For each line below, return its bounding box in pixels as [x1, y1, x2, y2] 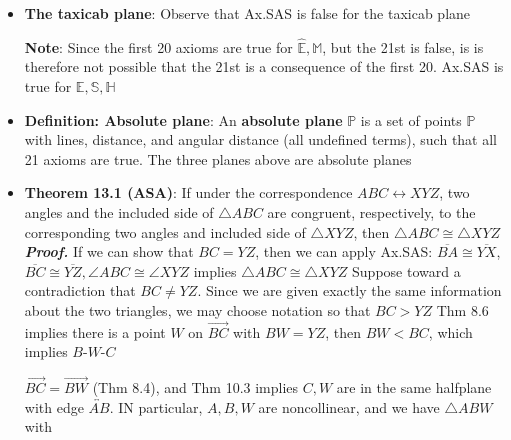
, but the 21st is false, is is [322, 36, 484, 57]
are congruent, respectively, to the [267, 201, 476, 222]
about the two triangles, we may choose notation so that [24, 299, 371, 320]
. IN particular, [109, 396, 203, 417]
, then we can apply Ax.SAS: [255, 241, 433, 262]
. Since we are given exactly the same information [197, 280, 502, 301]
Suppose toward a [352, 260, 461, 281]
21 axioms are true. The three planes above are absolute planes [24, 148, 412, 169]
